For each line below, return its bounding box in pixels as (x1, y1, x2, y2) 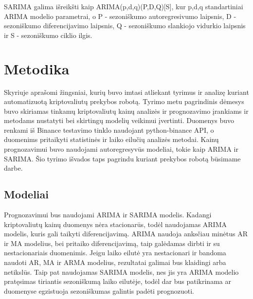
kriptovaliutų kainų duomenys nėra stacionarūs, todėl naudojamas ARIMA (4, 219, 227, 229)
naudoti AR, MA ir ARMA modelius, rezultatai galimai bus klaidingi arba (4, 257, 226, 267)
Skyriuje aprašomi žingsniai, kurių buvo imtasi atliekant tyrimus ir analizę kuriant (4, 87, 249, 97)
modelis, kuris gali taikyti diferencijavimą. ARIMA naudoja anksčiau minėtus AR (4, 229, 248, 239)
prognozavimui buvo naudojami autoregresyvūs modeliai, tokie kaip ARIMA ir (4, 144, 239, 154)
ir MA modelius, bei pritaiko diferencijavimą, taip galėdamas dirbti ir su (4, 238, 220, 248)
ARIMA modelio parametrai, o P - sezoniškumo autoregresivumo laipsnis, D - (4, 11, 236, 21)
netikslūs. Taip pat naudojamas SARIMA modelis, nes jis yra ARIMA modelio (4, 266, 239, 277)
